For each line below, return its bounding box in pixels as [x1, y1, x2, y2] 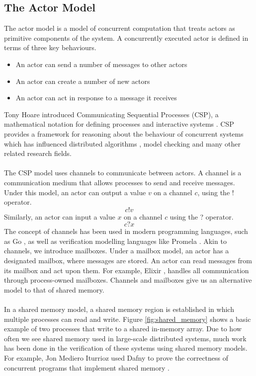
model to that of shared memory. [4, 284, 104, 295]
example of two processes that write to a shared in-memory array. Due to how [4, 323, 242, 334]
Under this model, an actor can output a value [4, 187, 146, 197]
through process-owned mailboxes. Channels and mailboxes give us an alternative [4, 275, 252, 285]
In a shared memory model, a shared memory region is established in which [4, 304, 234, 314]
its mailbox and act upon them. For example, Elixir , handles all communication [4, 265, 249, 275]
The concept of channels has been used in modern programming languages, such [4, 226, 248, 236]
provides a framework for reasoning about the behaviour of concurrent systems [4, 128, 244, 139]
